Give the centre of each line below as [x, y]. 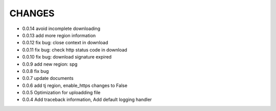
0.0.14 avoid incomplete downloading [61, 29]
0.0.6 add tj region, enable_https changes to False [75, 85]
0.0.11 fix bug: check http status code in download [75, 50]
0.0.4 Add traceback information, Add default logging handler [87, 100]
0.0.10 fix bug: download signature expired [67, 57]
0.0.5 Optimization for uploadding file [61, 93]
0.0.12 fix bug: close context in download [65, 43]
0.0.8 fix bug [36, 71]
